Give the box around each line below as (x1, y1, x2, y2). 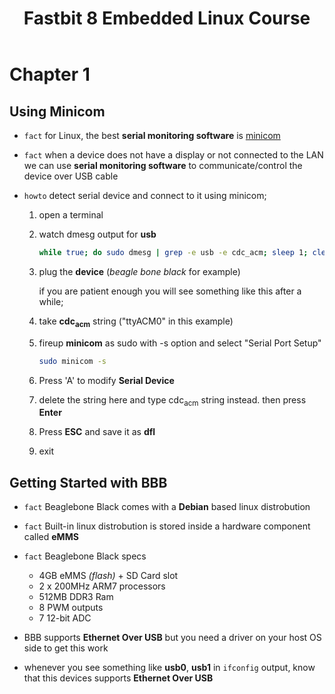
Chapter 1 (9, 63, 91, 86)
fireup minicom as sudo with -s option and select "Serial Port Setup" (38, 337, 322, 349)
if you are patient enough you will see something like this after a (38, 285, 302, 297)
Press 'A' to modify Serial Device (38, 374, 175, 386)
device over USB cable (23, 170, 119, 182)
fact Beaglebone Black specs (23, 550, 147, 562)
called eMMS (23, 531, 79, 543)
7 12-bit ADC (38, 612, 92, 624)
